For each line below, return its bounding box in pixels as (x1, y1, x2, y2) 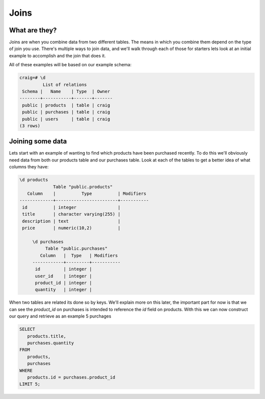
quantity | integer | (35, 287, 92, 293)
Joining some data (9, 137, 67, 146)
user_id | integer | (35, 273, 92, 279)
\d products (19, 177, 49, 183)
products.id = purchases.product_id (27, 374, 115, 380)
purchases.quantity (27, 340, 74, 346)
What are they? (9, 26, 57, 34)
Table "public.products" (53, 184, 113, 189)
